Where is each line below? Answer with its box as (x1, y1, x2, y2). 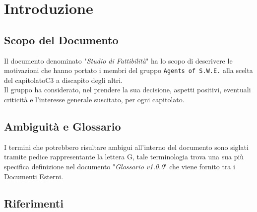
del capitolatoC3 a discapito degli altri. (4, 74, 123, 85)
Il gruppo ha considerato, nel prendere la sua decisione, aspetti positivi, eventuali (4, 84, 251, 95)
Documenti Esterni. (4, 171, 64, 181)
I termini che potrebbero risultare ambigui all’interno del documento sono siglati (4, 141, 249, 152)
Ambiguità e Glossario (4, 119, 121, 134)
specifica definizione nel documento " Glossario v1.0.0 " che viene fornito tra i (4, 161, 235, 171)
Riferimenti (4, 195, 64, 211)
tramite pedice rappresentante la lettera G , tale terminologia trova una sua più (4, 151, 244, 162)
